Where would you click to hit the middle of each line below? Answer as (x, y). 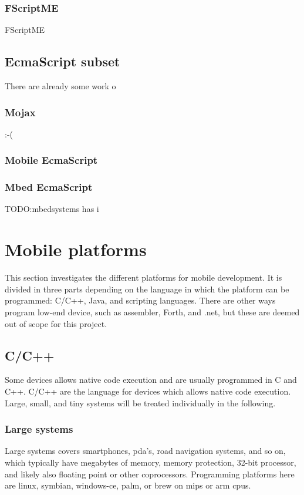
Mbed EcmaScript (49, 187)
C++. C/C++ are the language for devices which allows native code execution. (148, 391)
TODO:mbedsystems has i (52, 209)
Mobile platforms (76, 249)
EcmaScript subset (63, 61)
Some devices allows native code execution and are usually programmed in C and (151, 380)
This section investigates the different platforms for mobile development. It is (143, 277)
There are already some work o (60, 86)
